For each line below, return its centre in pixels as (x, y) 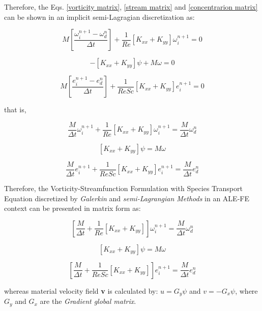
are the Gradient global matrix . (88, 301)
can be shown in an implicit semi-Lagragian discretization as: (99, 17)
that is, (15, 110)
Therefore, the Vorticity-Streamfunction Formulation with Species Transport (123, 188)
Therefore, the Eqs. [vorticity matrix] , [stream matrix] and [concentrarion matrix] (131, 7)
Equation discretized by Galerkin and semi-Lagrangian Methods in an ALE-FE (127, 198)
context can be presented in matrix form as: (72, 208)
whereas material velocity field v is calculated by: (81, 290)
